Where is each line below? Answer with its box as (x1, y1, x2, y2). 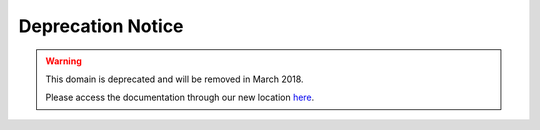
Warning (45, 55, 82, 67)
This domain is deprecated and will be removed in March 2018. (45, 73, 304, 85)
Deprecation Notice (18, 15, 184, 37)
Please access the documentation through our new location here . (45, 91, 315, 104)
